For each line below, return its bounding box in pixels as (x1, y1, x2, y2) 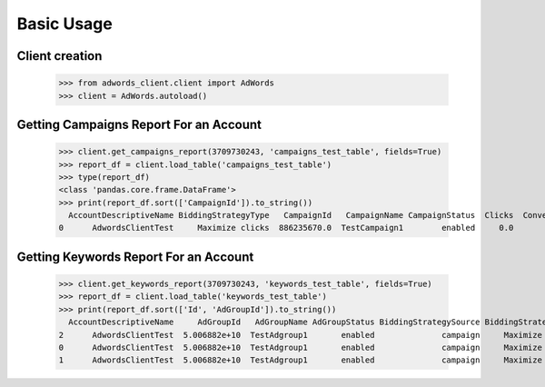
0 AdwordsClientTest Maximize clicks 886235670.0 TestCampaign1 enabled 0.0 (58, 223, 514, 233)
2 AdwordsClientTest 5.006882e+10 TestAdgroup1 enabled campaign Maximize (58, 330, 542, 340)
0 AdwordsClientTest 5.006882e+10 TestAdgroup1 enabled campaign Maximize (58, 342, 542, 353)
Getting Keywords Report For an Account (16, 249, 254, 264)
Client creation (16, 48, 103, 64)
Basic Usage (16, 14, 113, 34)
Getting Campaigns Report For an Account (16, 116, 263, 132)
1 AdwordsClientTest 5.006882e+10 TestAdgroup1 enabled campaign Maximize (58, 355, 542, 365)
